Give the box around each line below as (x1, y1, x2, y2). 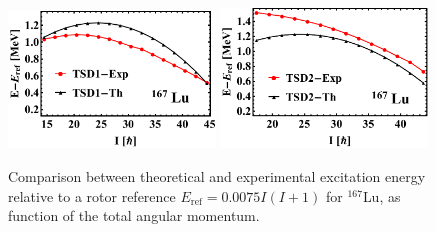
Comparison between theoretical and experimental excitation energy (8, 166, 426, 187)
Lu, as (362, 185, 401, 206)
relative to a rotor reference (8, 185, 176, 206)
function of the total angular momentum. (8, 205, 260, 226)
